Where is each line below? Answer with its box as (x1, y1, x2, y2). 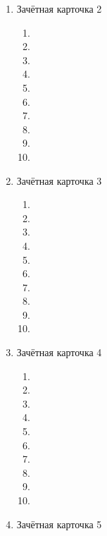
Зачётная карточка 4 (16, 345, 102, 360)
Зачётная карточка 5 (16, 516, 102, 531)
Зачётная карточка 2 (16, 1, 102, 16)
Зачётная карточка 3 (16, 173, 102, 188)
